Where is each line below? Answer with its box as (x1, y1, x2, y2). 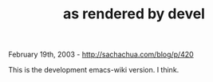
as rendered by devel (62, 5, 206, 23)
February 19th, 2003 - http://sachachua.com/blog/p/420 (8, 49, 194, 60)
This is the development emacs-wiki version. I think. (8, 65, 179, 75)
